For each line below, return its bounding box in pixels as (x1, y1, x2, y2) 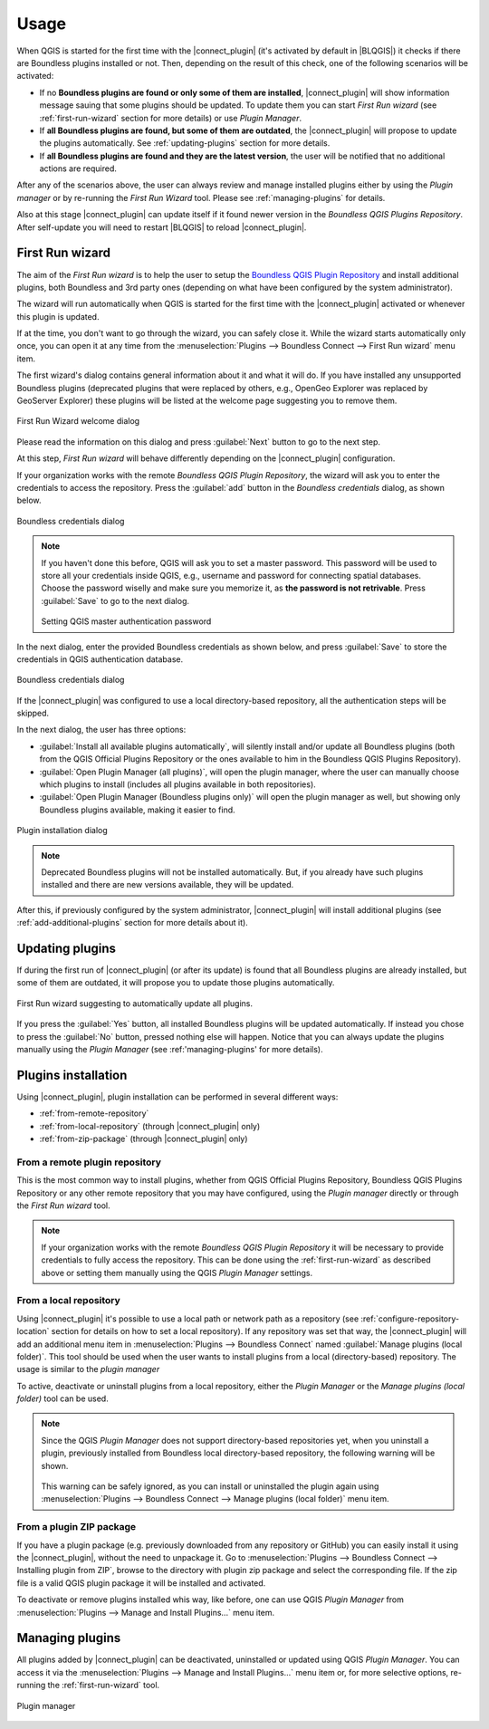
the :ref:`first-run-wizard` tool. (47, 1680, 160, 1691)
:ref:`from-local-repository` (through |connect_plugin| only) (39, 1120, 261, 1131)
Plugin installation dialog (16, 825, 108, 836)
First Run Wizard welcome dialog (16, 416, 140, 427)
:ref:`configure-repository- (360, 1313, 460, 1324)
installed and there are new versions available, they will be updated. (41, 879, 294, 890)
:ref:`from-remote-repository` (39, 1108, 149, 1119)
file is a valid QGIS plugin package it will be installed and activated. (16, 1577, 266, 1589)
